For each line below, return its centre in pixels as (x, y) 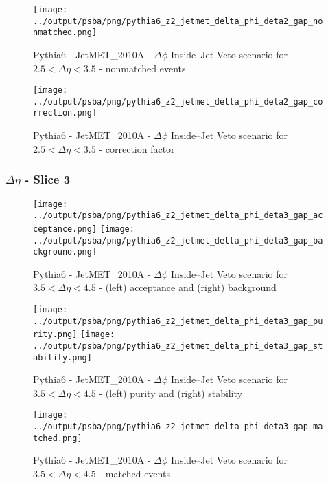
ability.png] (62, 357)
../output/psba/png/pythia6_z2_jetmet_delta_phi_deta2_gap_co (178, 101)
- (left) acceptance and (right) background (188, 287)
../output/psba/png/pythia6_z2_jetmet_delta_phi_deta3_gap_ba (178, 240)
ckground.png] (65, 252)
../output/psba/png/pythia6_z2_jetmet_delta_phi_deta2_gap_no (178, 21)
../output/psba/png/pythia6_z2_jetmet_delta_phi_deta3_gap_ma (178, 427)
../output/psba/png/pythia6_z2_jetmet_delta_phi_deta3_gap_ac (178, 216)
